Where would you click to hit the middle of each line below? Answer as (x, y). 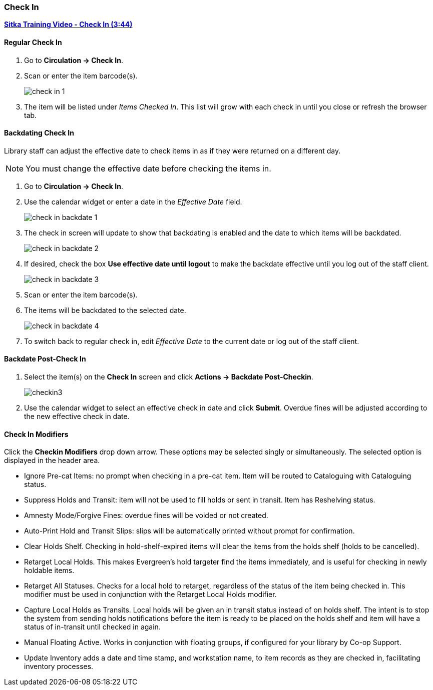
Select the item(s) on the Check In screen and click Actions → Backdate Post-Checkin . (169, 377)
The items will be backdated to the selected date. (105, 310)
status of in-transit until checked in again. (92, 627)
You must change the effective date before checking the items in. (148, 168)
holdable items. (49, 570)
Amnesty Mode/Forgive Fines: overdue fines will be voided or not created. (146, 515)
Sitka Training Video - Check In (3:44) (68, 24)
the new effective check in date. (77, 416)
